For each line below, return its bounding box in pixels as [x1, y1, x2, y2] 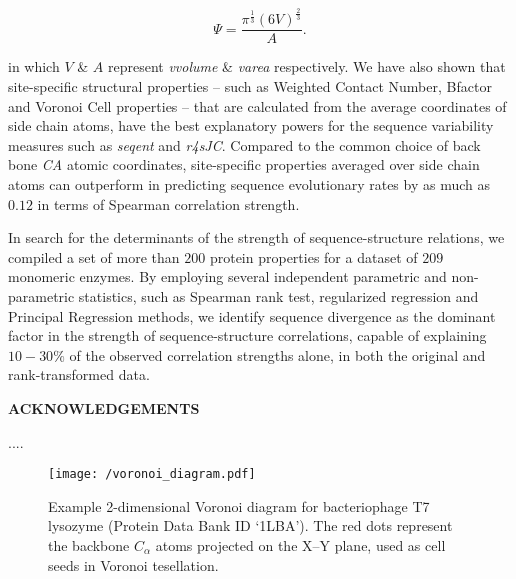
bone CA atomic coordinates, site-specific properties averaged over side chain [8, 154, 480, 175]
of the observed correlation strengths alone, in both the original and [69, 344, 486, 365]
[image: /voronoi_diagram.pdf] [48, 467, 256, 482]
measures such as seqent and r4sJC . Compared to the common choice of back [8, 134, 481, 155]
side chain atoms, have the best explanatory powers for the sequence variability [8, 115, 494, 136]
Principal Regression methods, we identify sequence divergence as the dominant [8, 305, 496, 326]
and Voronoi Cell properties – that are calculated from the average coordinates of [8, 95, 507, 116]
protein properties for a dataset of [209, 246, 418, 267]
